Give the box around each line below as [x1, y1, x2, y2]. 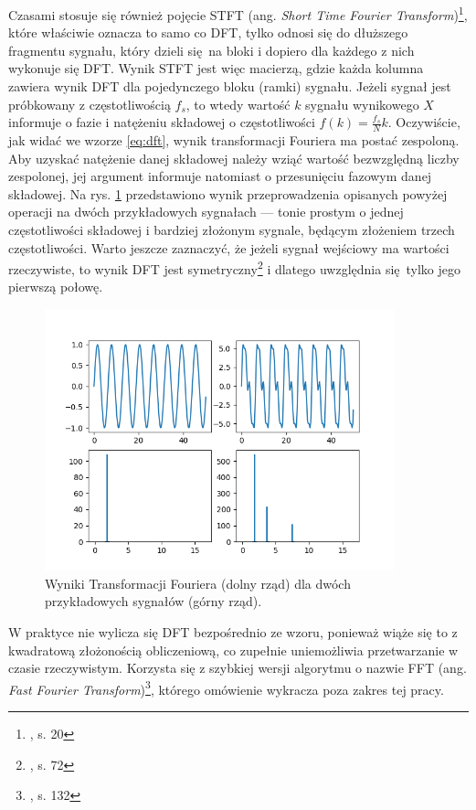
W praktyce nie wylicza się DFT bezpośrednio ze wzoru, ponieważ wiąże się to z [8, 623, 458, 642]
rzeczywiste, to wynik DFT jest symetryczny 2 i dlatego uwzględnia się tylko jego [8, 257, 461, 278]
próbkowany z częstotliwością [8, 94, 171, 113]
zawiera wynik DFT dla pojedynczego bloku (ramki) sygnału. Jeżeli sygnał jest [8, 77, 451, 96]
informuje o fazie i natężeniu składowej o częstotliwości [8, 112, 315, 132]
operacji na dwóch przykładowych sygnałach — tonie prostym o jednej [8, 202, 404, 221]
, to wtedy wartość [185, 94, 291, 113]
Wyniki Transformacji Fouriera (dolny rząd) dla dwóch [45, 573, 351, 592]
